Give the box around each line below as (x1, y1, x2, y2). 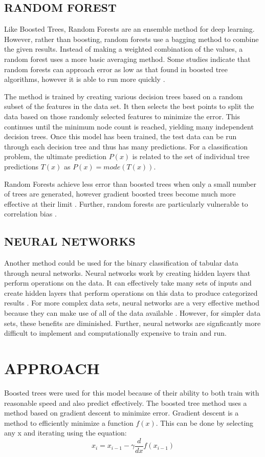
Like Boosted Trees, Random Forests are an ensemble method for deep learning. (4, 24, 255, 34)
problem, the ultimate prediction (4, 151, 106, 162)
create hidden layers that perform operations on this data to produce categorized (4, 287, 258, 298)
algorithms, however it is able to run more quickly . (4, 74, 165, 84)
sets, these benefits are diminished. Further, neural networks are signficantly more (4, 317, 261, 328)
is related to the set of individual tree (132, 151, 250, 162)
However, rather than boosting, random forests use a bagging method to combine (4, 33, 259, 44)
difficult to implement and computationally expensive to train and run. (4, 328, 227, 338)
